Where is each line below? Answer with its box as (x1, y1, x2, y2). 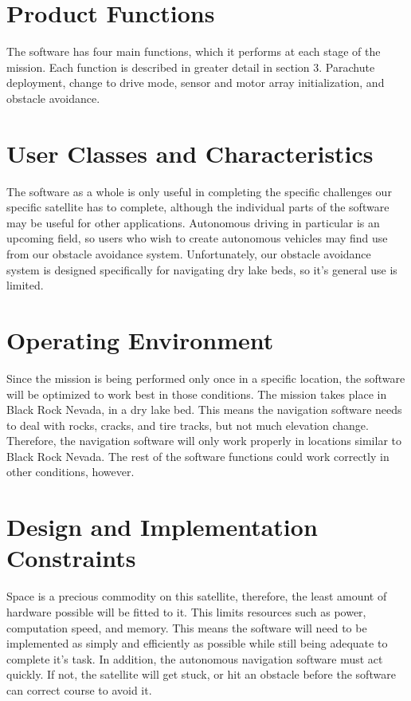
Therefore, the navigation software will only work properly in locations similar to (6, 432, 401, 449)
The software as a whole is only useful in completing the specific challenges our (6, 183, 392, 199)
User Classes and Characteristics (6, 136, 374, 169)
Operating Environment (6, 323, 274, 356)
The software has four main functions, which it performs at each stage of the (6, 43, 381, 60)
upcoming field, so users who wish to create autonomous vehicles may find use (6, 230, 388, 246)
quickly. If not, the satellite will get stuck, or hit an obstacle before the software (6, 666, 396, 683)
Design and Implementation (6, 510, 318, 543)
